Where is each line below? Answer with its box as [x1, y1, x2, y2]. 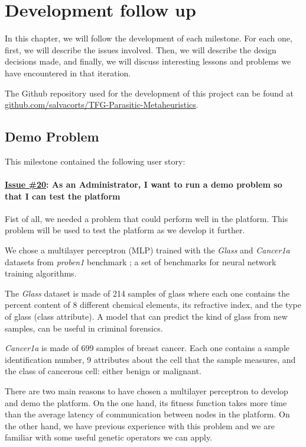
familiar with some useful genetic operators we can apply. [5, 431, 213, 443]
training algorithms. [5, 267, 77, 279]
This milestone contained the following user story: [5, 155, 185, 167]
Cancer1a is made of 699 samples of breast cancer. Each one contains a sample [5, 342, 289, 354]
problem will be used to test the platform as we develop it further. [5, 224, 245, 236]
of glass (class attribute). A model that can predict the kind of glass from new [5, 310, 288, 323]
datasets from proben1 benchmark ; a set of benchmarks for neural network [5, 255, 276, 268]
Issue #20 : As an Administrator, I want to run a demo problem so [5, 178, 282, 191]
